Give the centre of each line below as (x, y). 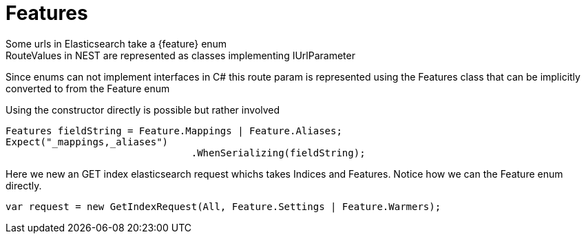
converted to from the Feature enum (88, 88)
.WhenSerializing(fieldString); (278, 153)
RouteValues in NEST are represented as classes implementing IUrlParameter (180, 55)
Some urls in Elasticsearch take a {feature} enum (116, 43)
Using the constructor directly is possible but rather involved (143, 110)
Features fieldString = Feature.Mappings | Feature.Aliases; (174, 131)
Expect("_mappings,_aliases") (87, 142)
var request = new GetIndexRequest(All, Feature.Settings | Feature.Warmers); (223, 206)
